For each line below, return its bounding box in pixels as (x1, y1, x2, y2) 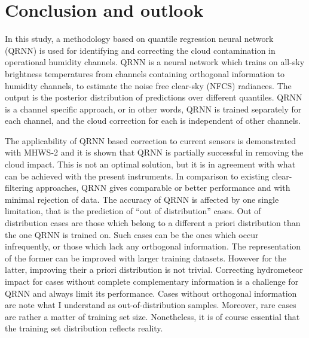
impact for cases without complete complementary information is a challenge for (5, 275, 299, 287)
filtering (5, 181, 33, 194)
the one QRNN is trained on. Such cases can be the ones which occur (5, 228, 259, 240)
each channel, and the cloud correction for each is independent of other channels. (5, 114, 301, 127)
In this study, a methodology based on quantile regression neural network (5, 32, 274, 45)
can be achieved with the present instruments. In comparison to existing (5, 169, 270, 182)
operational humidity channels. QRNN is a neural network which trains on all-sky (5, 56, 305, 68)
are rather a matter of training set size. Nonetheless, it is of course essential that (5, 310, 300, 322)
